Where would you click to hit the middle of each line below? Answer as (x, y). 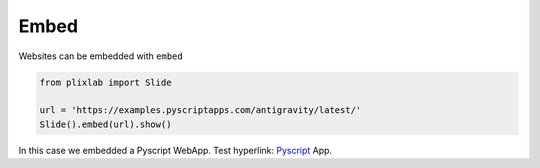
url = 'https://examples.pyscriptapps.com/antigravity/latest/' (200, 110)
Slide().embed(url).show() (105, 124)
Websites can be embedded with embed (101, 56)
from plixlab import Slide (105, 82)
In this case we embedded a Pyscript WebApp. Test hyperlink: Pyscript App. (175, 150)
